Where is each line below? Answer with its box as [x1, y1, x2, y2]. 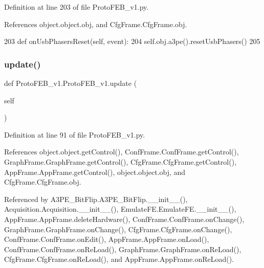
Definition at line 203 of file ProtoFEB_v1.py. [4, 2, 149, 12]
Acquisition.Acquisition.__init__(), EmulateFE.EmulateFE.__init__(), [4, 204, 236, 214]
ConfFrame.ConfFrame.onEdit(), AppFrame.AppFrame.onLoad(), [4, 234, 209, 244]
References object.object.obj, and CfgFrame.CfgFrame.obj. [4, 18, 187, 29]
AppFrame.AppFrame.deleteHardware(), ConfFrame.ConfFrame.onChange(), [4, 213, 245, 224]
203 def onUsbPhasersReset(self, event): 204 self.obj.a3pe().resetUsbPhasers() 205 [4, 36, 260, 47]
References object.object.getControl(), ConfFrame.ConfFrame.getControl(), [4, 146, 239, 157]
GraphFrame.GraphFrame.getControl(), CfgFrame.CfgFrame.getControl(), [4, 156, 237, 167]
